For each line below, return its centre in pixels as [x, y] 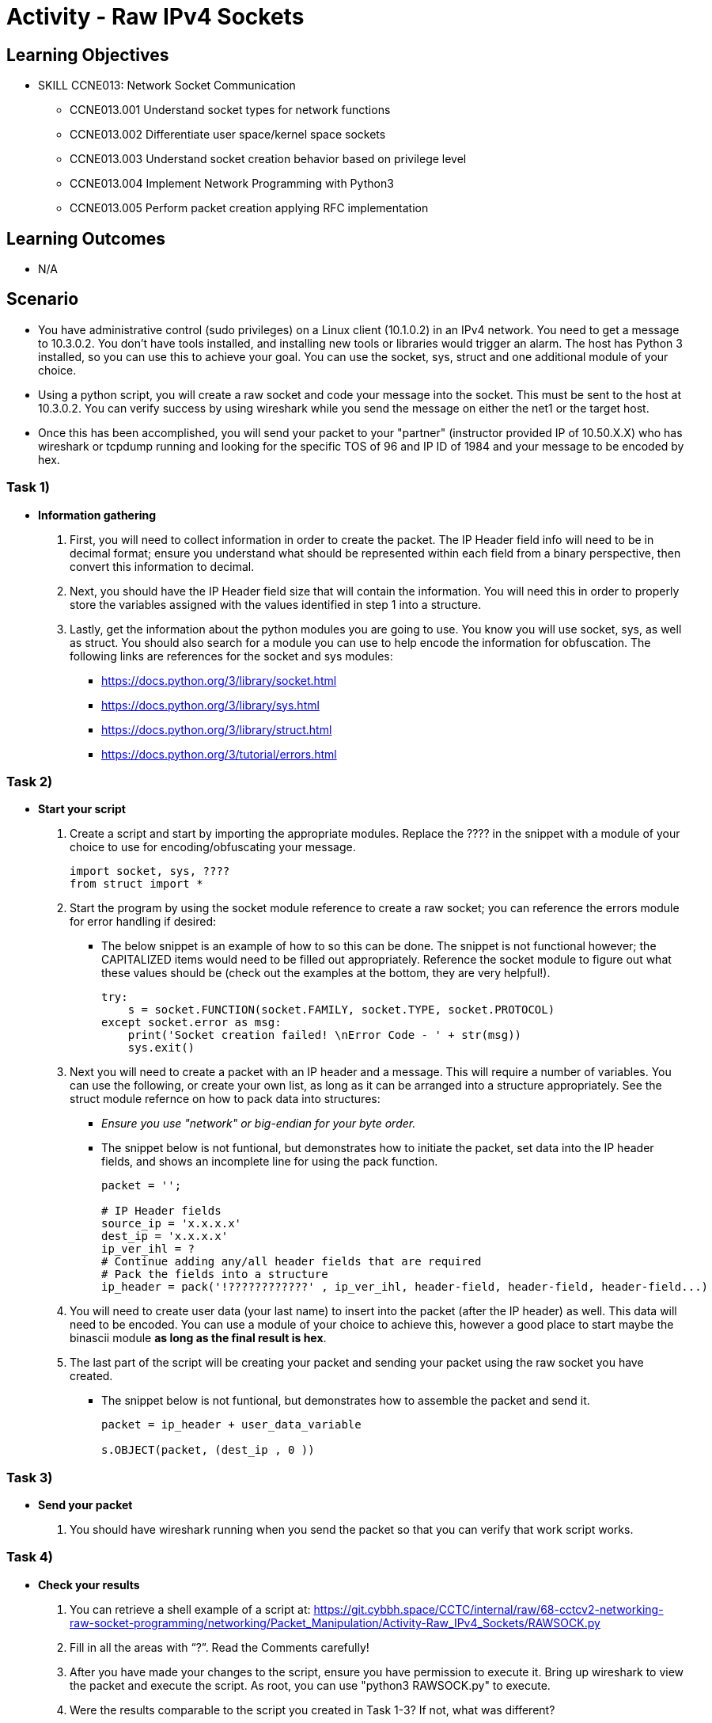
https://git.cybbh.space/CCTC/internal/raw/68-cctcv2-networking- [489, 1609]
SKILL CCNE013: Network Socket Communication [167, 86]
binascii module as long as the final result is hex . [198, 1338]
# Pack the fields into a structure [215, 1274]
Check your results [89, 1584]
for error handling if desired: [143, 922]
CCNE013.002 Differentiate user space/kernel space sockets [228, 135]
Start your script [82, 809]
